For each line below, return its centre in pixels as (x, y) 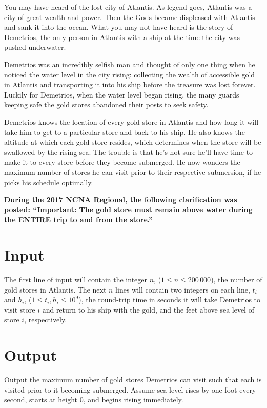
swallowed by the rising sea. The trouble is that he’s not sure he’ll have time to (129, 152)
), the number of (237, 279)
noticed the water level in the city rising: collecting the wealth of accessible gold (130, 74)
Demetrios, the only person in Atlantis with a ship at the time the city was (122, 37)
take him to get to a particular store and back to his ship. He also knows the (125, 132)
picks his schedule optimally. (49, 182)
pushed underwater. (35, 47)
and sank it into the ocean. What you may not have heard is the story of (119, 27)
